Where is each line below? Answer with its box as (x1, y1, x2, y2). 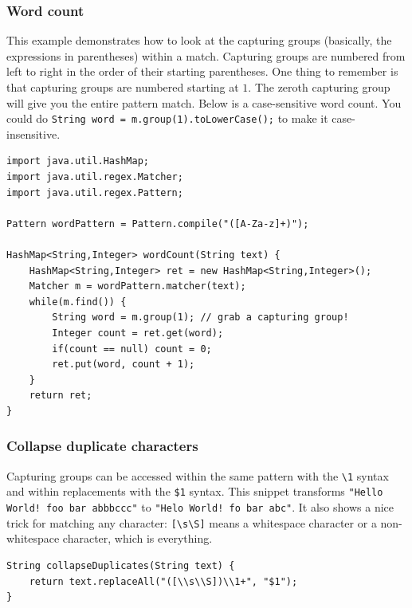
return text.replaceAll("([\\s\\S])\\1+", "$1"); (29, 575, 298, 587)
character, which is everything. (62, 530, 213, 547)
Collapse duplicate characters (6, 436, 198, 456)
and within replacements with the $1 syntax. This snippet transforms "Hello (6, 483, 383, 500)
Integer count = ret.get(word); (52, 327, 224, 339)
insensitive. (6, 125, 61, 142)
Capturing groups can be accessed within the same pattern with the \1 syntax (6, 467, 389, 484)
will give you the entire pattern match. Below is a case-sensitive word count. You (6, 94, 402, 111)
